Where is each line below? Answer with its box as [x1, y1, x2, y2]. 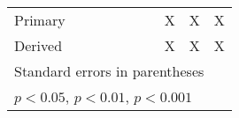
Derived [14, 35, 63, 55]
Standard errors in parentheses [14, 61, 204, 81]
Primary [14, 10, 66, 30]
